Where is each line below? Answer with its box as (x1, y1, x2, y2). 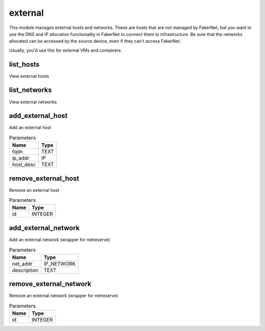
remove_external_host (9, 174, 79, 182)
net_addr (12, 260, 33, 267)
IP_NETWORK (43, 260, 76, 267)
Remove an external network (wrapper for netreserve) (9, 293, 118, 299)
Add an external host (9, 124, 52, 130)
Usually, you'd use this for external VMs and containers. (9, 47, 122, 53)
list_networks (9, 86, 52, 94)
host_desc (12, 161, 36, 168)
